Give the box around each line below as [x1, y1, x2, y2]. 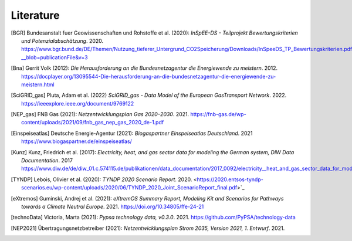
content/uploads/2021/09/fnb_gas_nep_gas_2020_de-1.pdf [21, 119, 164, 126]
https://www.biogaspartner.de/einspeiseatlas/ [21, 138, 132, 145]
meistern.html [21, 81, 55, 88]
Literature [11, 9, 60, 22]
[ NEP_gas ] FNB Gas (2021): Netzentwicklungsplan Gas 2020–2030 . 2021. [11, 111, 189, 118]
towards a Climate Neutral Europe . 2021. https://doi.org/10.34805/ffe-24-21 [21, 203, 204, 210]
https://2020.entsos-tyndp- [197, 176, 263, 183]
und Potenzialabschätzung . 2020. [21, 37, 104, 44]
